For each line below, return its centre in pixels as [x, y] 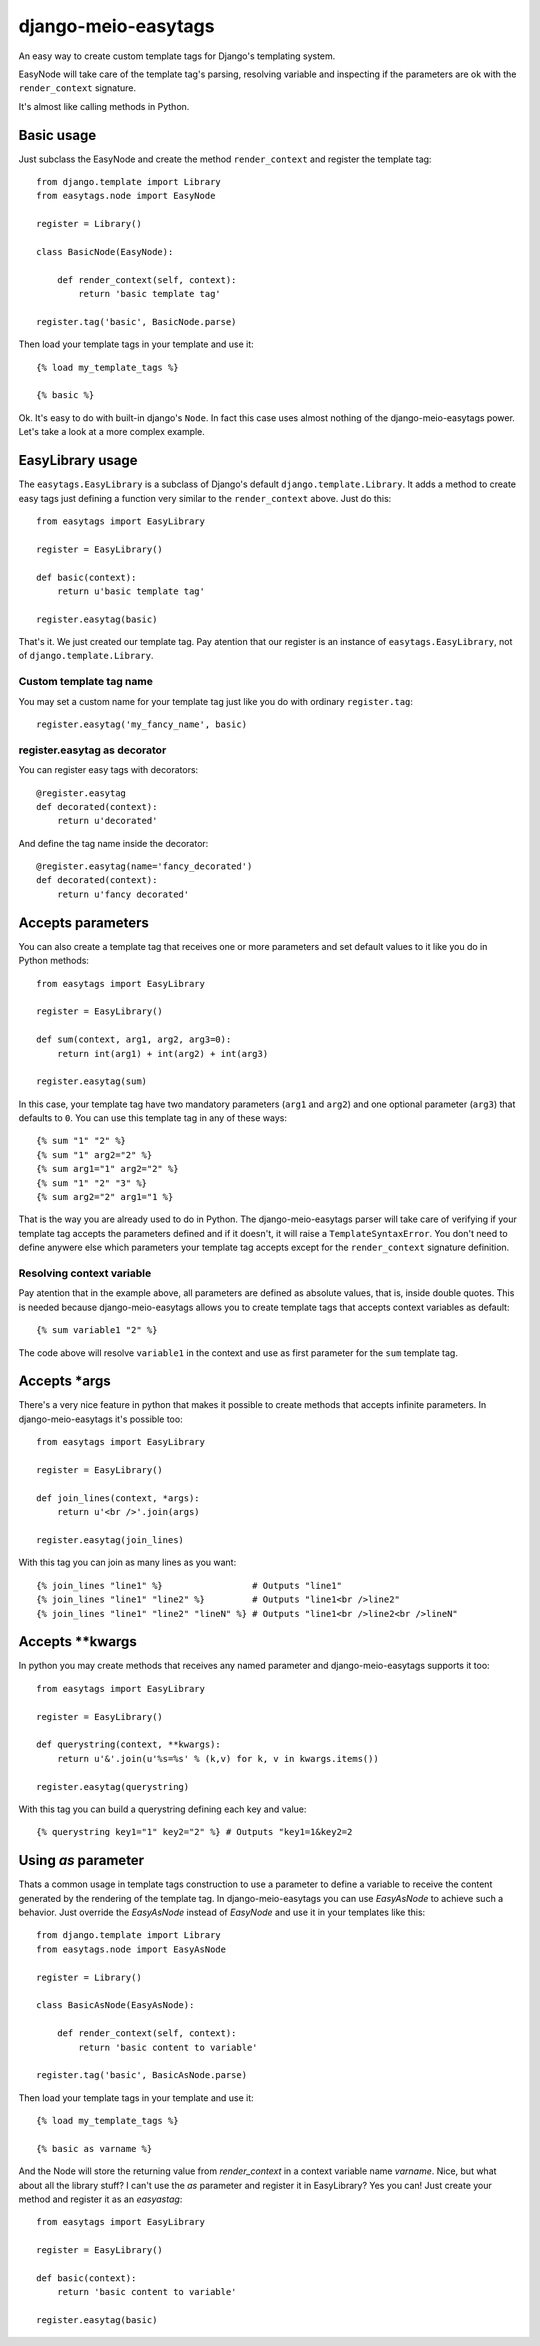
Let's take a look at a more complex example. [111, 432]
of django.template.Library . [86, 656]
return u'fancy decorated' [123, 894]
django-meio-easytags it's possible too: [101, 1419]
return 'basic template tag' [150, 294]
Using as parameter [81, 1860]
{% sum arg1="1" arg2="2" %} [107, 1169]
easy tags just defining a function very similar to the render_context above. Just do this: [205, 498]
